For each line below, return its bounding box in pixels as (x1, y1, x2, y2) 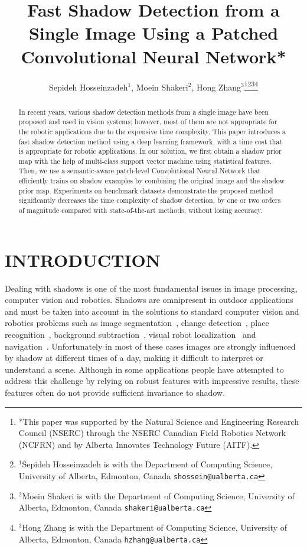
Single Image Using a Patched (28, 21, 279, 45)
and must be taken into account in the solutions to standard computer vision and (5, 305, 299, 317)
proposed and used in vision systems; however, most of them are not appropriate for (18, 117, 277, 127)
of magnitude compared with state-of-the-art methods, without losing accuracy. (18, 205, 263, 215)
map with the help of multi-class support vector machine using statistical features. (18, 156, 272, 166)
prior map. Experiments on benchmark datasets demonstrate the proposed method (18, 185, 273, 195)
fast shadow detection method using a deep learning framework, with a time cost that (18, 136, 283, 146)
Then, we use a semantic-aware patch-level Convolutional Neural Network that (18, 166, 261, 176)
